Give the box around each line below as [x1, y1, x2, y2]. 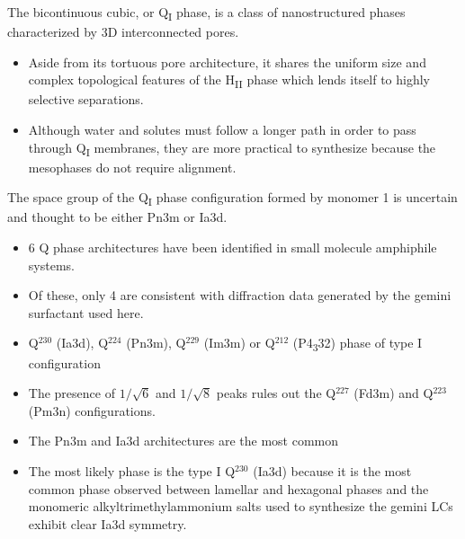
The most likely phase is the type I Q [28, 461, 236, 480]
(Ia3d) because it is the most [253, 461, 412, 480]
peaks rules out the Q [216, 384, 336, 402]
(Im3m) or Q [203, 333, 275, 352]
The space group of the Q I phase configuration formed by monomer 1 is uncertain [7, 188, 458, 209]
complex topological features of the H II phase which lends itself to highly [28, 70, 431, 92]
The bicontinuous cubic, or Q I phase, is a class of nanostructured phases [7, 3, 406, 23]
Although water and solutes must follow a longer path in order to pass [28, 120, 416, 139]
